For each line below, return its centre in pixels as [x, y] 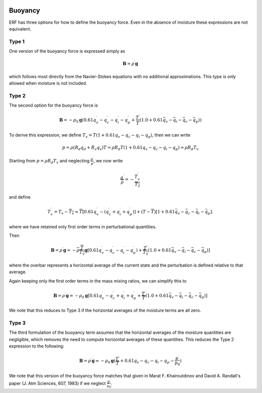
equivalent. [20, 29]
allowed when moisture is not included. [48, 83]
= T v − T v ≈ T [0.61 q [75, 212]
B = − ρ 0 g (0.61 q [78, 120]
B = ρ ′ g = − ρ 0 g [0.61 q [78, 296]
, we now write [108, 161]
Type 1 [17, 41]
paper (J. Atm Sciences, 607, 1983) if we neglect [57, 383]
